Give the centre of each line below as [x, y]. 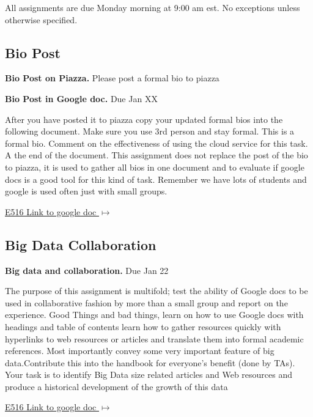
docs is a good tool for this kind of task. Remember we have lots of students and [156, 179]
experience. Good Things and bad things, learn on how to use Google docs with [154, 315]
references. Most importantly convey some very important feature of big [140, 351]
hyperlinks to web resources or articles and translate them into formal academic [154, 338]
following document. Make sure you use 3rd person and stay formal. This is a [150, 131]
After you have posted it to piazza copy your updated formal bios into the [144, 119]
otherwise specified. [41, 19]
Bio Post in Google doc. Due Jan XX [81, 98]
